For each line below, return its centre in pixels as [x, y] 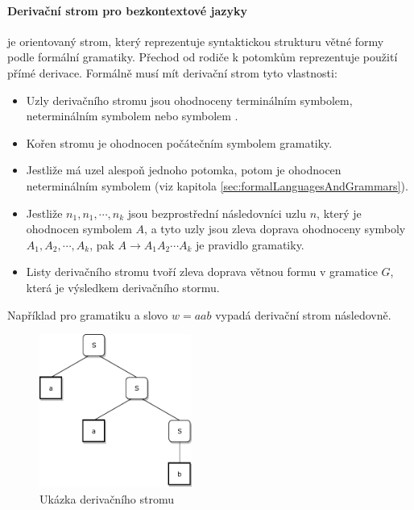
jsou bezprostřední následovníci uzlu [217, 213]
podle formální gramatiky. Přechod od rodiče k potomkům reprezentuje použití [203, 57]
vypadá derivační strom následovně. [303, 314]
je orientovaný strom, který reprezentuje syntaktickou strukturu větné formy [196, 41]
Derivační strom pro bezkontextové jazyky [127, 10]
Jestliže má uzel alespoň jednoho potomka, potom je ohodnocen [184, 170]
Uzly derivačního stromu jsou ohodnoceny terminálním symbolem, [189, 100]
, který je [339, 213]
